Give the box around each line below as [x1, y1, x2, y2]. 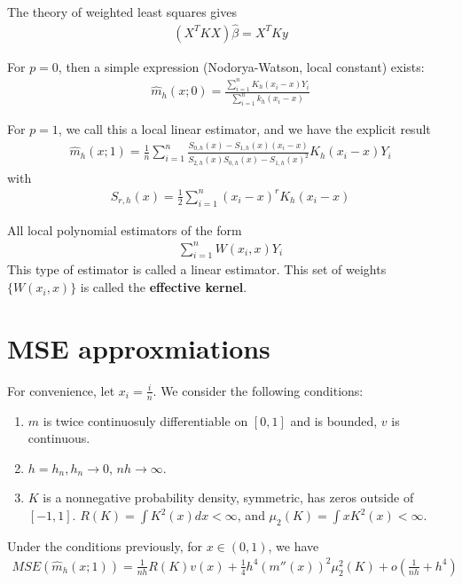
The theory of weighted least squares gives [7, 3, 237, 20]
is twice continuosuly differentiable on [43, 411, 248, 430]
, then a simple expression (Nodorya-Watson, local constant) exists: [58, 57, 425, 75]
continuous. [27, 429, 90, 447]
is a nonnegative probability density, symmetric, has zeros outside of [43, 488, 414, 507]
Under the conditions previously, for [7, 536, 203, 555]
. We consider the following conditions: [153, 381, 364, 399]
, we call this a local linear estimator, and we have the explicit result [58, 120, 431, 138]
